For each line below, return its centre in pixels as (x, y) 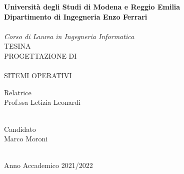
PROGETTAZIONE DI (40, 55)
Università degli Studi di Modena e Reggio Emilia (92, 7)
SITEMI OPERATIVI (38, 75)
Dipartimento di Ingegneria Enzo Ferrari (76, 16)
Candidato (20, 129)
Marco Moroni (26, 139)
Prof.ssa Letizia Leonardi (42, 102)
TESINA (17, 46)
